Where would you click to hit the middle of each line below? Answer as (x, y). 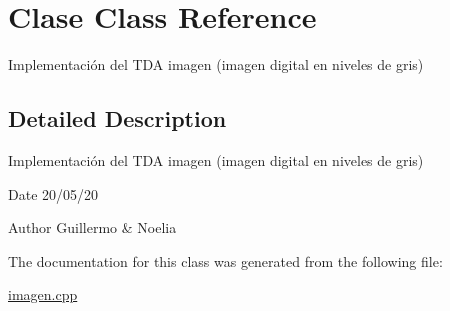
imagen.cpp (43, 294)
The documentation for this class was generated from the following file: (225, 260)
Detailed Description (117, 118)
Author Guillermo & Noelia (92, 227)
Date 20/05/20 (53, 193)
